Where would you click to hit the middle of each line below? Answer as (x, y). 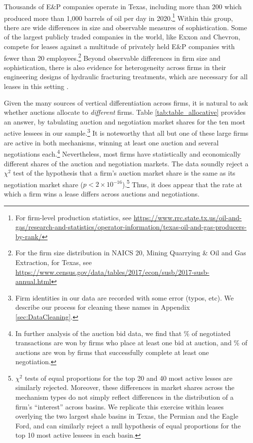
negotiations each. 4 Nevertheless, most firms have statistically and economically (122, 153)
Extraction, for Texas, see (54, 262)
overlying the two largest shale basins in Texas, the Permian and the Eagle (127, 416)
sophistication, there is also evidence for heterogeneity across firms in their (115, 67)
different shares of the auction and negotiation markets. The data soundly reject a (126, 163)
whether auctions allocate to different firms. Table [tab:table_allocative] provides (125, 112)
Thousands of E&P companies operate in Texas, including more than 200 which (123, 6)
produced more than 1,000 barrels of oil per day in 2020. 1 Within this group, (118, 17)
